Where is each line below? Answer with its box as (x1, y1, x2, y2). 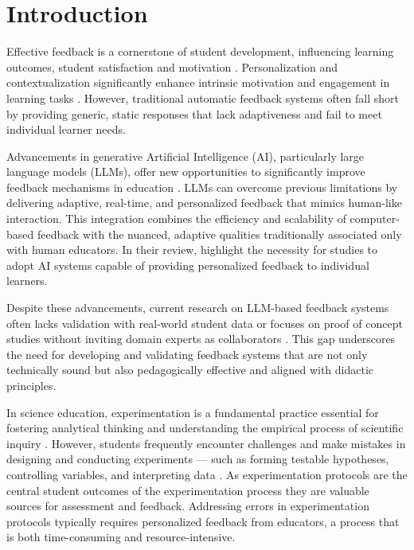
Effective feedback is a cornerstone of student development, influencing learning (6, 43, 394, 60)
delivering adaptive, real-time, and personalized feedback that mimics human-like (6, 194, 402, 211)
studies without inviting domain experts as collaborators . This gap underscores (6, 330, 396, 347)
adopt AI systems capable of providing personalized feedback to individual (6, 256, 369, 273)
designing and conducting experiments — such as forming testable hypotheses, (6, 451, 389, 467)
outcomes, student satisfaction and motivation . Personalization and (6, 58, 338, 75)
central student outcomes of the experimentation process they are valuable (6, 482, 369, 498)
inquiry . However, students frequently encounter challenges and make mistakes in (6, 435, 406, 451)
